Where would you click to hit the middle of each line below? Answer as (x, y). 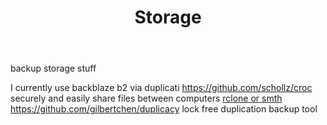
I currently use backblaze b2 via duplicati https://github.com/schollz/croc (161, 88)
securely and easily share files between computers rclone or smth (146, 98)
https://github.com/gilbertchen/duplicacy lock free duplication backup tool (164, 109)
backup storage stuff (53, 68)
